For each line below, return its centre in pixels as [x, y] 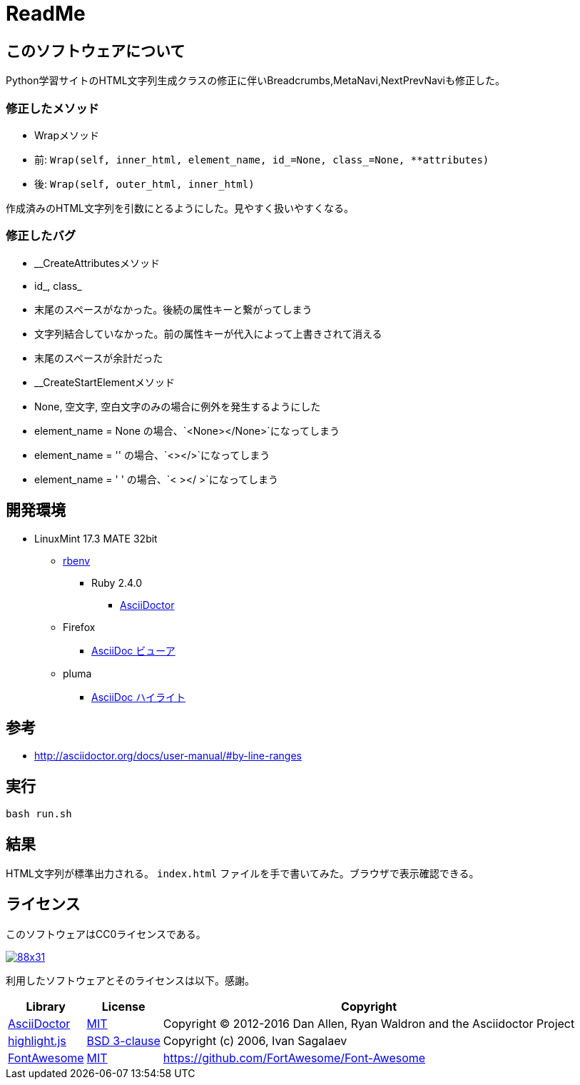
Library [46, 1006]
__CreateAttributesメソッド [97, 263]
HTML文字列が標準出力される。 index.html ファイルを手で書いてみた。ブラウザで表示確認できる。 [243, 874]
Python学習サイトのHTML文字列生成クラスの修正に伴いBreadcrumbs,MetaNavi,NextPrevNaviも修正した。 [255, 81]
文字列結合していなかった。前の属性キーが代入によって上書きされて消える [208, 333]
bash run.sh [39, 814]
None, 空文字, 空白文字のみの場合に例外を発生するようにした [178, 406]
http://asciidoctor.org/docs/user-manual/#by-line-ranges [168, 756]
